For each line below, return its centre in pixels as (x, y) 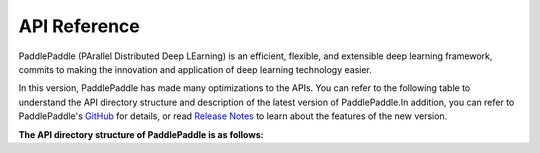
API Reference (79, 26)
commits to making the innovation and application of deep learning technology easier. (195, 69)
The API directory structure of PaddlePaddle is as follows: (141, 134)
